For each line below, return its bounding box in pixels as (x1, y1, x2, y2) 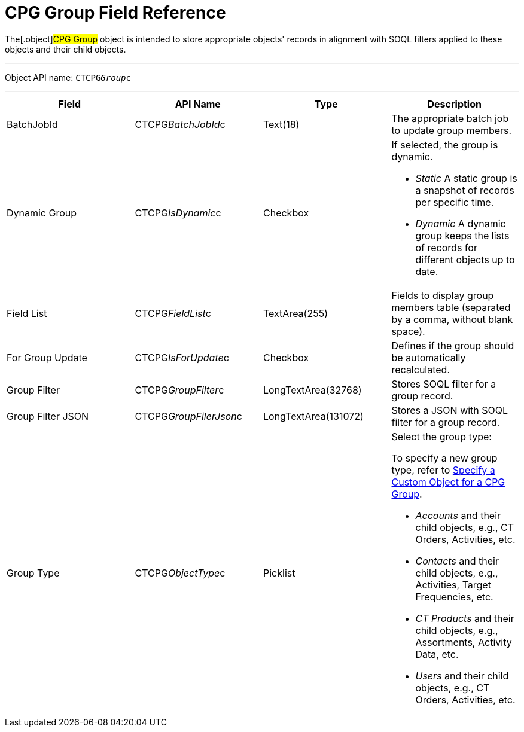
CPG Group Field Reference (5, 2, 226, 23)
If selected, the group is (391, 138, 498, 151)
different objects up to (415, 253, 515, 266)
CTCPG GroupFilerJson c (135, 410, 242, 422)
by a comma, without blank (391, 313, 513, 325)
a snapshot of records (415, 184, 514, 196)
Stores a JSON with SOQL (391, 404, 508, 416)
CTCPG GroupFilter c (135, 383, 224, 396)
